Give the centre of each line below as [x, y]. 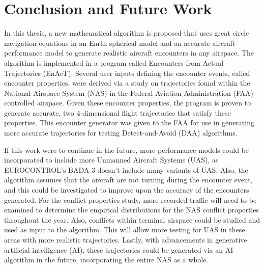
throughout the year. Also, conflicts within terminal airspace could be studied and [132, 219]
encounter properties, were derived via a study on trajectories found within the [127, 83]
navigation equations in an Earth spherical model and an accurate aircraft [120, 43]
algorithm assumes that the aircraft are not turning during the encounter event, [128, 180]
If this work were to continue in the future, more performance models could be [127, 150]
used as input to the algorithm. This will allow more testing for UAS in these [125, 230]
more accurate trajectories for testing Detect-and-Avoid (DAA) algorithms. [121, 133]
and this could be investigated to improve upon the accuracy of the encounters [127, 190]
